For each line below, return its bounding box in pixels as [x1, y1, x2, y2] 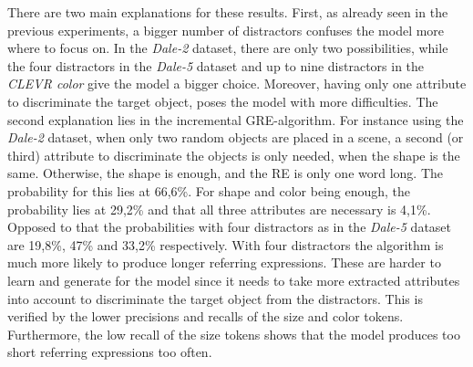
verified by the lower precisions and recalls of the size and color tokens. [7, 307, 404, 326]
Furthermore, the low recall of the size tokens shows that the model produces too [7, 324, 460, 343]
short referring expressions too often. [7, 342, 212, 362]
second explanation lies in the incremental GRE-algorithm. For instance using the [7, 110, 464, 129]
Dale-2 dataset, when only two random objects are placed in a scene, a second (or [7, 128, 464, 147]
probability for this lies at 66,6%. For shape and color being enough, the [7, 181, 411, 200]
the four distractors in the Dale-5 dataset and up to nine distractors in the [7, 56, 425, 75]
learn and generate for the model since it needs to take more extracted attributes [7, 270, 460, 289]
